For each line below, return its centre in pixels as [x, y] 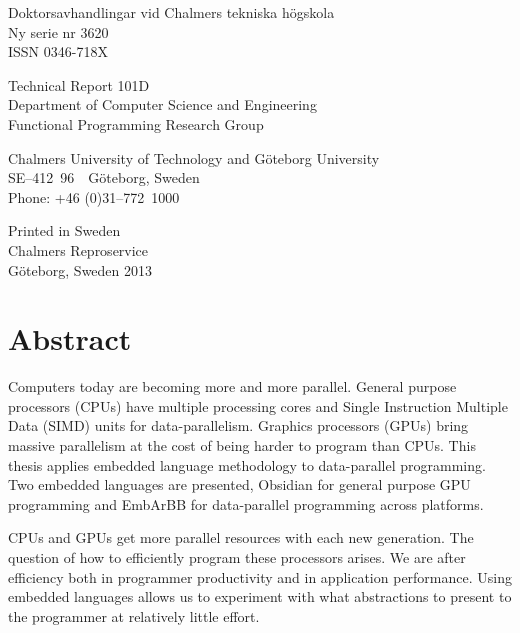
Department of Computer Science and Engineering [162, 104]
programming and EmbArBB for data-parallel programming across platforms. [246, 503]
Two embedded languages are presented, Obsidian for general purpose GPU [239, 484]
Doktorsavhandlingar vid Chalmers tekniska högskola [171, 12]
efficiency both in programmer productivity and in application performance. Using [260, 576]
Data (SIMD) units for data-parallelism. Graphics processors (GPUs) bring [238, 425]
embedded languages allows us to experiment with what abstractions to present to [260, 596]
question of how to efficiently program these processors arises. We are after [237, 557]
